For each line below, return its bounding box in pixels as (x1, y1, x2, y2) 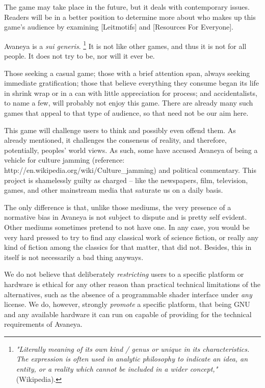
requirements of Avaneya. (4, 319, 83, 329)
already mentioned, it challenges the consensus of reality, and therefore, (4, 135, 227, 145)
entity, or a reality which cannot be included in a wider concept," (16, 364, 218, 374)
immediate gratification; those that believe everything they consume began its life (4, 77, 259, 88)
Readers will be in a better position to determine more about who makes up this (4, 11, 256, 22)
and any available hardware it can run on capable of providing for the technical (4, 308, 252, 319)
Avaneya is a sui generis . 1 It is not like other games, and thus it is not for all (4, 39, 247, 51)
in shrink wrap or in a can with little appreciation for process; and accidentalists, (4, 87, 257, 98)
